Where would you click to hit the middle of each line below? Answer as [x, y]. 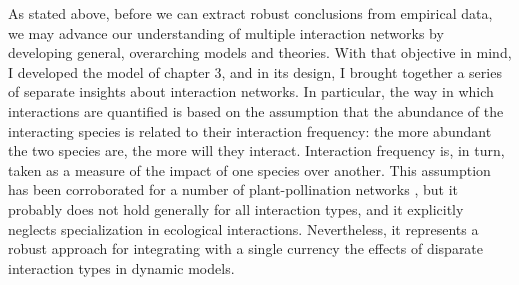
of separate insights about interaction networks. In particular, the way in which [251, 91]
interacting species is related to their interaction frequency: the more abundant [250, 130]
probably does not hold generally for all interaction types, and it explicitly [236, 208]
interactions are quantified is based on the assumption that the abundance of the [256, 110]
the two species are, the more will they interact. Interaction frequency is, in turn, [256, 150]
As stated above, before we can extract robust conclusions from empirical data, [250, 13]
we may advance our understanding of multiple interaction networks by [226, 32]
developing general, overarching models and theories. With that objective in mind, [260, 52]
